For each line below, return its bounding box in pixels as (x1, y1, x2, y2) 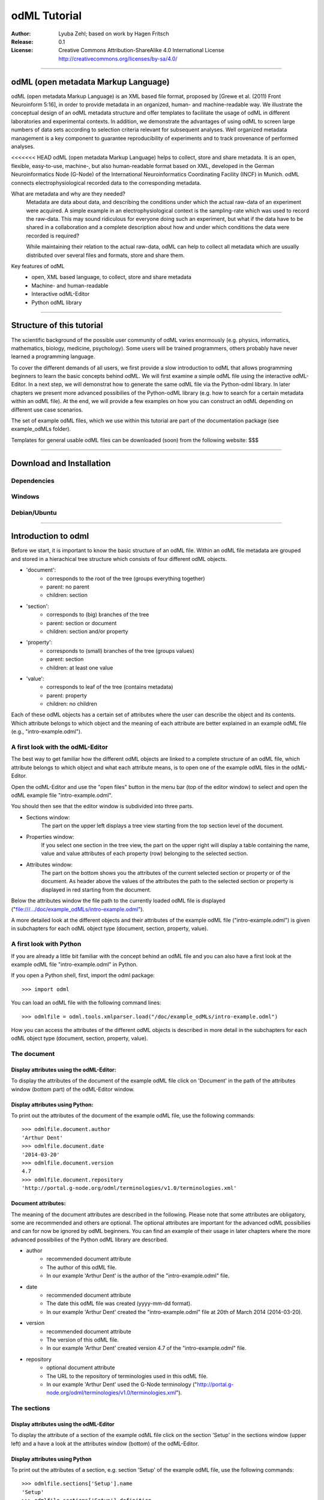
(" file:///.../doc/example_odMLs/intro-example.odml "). (11, 905, 144, 913)
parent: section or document (46, 619, 117, 626)
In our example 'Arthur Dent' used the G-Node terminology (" (46, 1381, 197, 1388)
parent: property (46, 692, 87, 699)
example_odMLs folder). (11, 425, 71, 433)
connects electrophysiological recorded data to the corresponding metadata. (11, 179, 202, 186)
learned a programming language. (11, 353, 95, 360)
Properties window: (26, 833, 74, 840)
